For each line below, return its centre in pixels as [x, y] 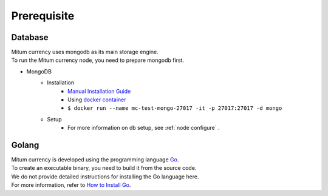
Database [30, 37]
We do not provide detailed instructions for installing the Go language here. [105, 177]
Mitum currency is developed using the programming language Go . [95, 160]
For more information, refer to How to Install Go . [71, 185]
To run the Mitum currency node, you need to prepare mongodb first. [98, 60]
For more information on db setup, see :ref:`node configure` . [144, 128]
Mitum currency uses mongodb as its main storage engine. [85, 52]
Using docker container [97, 100]
